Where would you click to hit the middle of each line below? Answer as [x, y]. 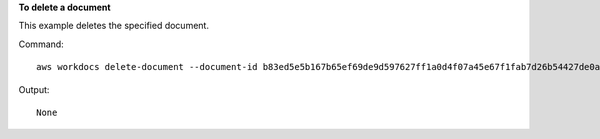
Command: [41, 44]
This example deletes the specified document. [114, 26]
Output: [34, 89]
